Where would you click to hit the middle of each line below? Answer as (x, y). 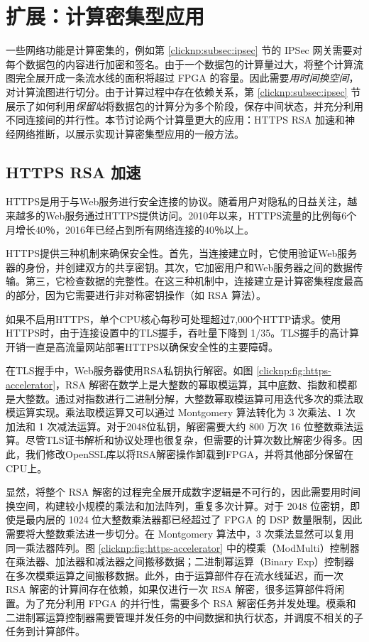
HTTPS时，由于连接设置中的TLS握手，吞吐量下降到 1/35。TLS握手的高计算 (182, 333)
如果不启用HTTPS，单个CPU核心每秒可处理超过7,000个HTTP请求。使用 (174, 319)
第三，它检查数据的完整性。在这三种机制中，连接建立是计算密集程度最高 (194, 281)
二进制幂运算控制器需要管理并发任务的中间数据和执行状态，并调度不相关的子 (184, 617)
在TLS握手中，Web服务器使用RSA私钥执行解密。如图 (130, 370)
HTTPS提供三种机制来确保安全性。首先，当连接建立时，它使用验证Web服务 (182, 253)
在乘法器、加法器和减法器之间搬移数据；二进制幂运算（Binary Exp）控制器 (180, 561)
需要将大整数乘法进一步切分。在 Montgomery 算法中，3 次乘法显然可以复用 (180, 533)
